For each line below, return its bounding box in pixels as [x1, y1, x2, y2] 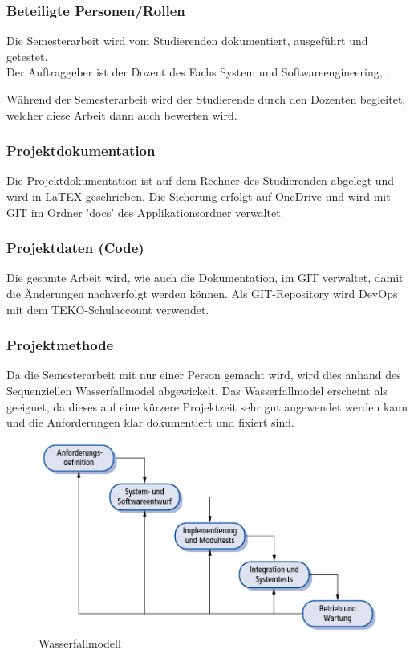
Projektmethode [6, 335, 114, 355]
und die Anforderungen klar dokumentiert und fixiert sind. [6, 414, 294, 431]
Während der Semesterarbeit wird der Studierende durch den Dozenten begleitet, [6, 91, 406, 107]
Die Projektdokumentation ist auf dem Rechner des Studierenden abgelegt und [6, 172, 395, 189]
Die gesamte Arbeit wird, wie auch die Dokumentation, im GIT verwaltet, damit [6, 269, 404, 286]
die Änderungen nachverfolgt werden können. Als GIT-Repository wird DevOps [6, 285, 398, 301]
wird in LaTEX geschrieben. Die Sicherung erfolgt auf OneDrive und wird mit [6, 188, 391, 204]
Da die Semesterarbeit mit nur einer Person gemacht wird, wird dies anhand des [6, 366, 401, 383]
